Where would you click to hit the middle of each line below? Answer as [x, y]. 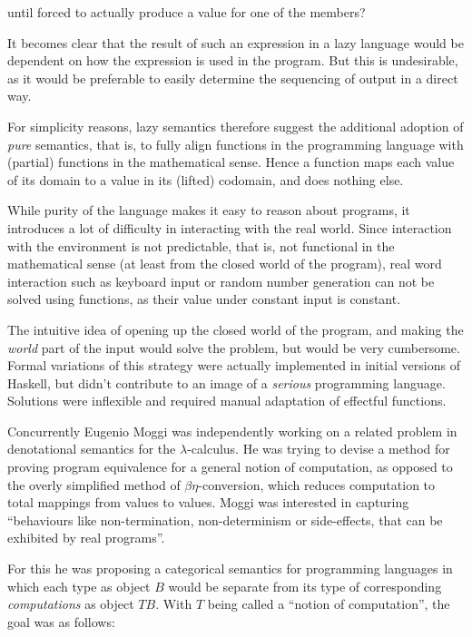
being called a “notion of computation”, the [329, 604]
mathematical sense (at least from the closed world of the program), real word [225, 264]
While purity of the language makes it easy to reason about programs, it [209, 210]
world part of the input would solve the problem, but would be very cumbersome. [234, 347]
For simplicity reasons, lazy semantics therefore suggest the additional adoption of [236, 126]
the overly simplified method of [94, 484]
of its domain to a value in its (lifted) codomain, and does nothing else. [206, 179]
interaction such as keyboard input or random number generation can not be [221, 281]
